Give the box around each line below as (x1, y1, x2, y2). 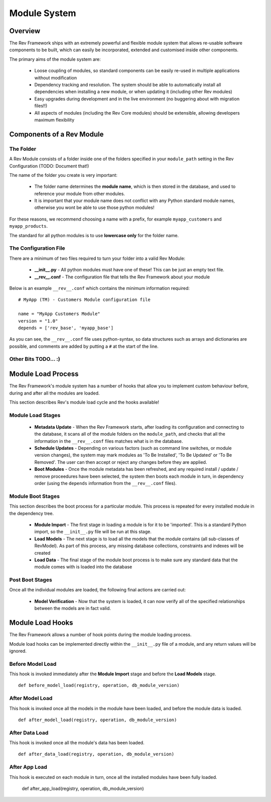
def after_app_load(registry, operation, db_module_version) (22, 785, 144, 791)
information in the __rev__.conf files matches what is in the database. (34, 438, 183, 444)
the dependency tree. (9, 510, 54, 516)
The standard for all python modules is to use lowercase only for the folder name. (9, 232, 179, 238)
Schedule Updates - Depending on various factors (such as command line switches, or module (34, 445, 232, 451)
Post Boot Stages (9, 576, 52, 583)
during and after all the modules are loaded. (9, 390, 100, 396)
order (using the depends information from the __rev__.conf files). (34, 480, 177, 486)
